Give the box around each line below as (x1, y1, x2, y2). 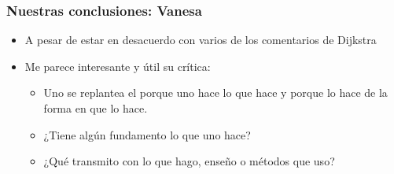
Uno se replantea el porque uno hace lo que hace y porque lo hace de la (43, 84, 388, 101)
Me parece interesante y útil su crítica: (24, 57, 211, 74)
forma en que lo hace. (43, 100, 148, 116)
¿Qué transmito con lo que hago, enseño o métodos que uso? (43, 153, 335, 169)
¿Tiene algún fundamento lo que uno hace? (43, 126, 251, 143)
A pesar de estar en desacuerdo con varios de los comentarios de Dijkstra (24, 31, 377, 48)
